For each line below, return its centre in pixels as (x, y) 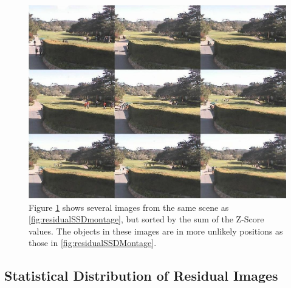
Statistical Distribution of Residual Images (141, 276)
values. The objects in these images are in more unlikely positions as (156, 231)
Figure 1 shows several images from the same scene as (129, 207)
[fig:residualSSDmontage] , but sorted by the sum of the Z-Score (146, 219)
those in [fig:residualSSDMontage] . (93, 243)
